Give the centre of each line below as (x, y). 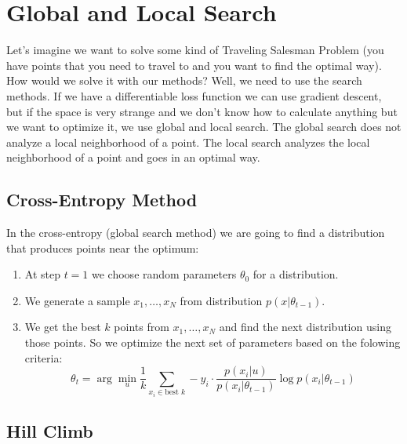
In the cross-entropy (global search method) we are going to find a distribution (196, 233)
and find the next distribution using (305, 327)
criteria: (44, 357)
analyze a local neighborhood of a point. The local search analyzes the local (188, 142)
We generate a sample (77, 300)
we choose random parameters (164, 274)
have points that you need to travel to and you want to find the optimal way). (194, 65)
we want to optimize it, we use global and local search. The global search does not (204, 127)
